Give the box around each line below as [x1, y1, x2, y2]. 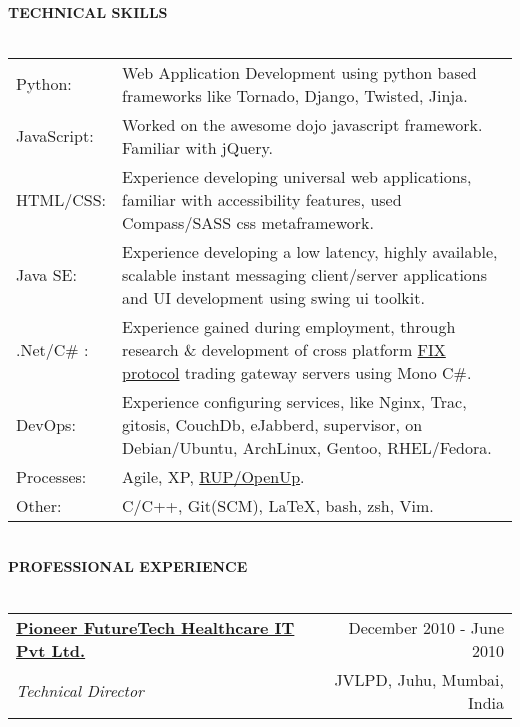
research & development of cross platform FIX [122, 337, 446, 361]
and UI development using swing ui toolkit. [122, 285, 425, 309]
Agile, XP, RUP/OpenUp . [122, 464, 305, 488]
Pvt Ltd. [16, 638, 86, 662]
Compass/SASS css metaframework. [122, 210, 374, 234]
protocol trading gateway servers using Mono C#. [122, 360, 472, 384]
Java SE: [16, 262, 77, 286]
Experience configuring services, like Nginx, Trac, [122, 389, 467, 413]
